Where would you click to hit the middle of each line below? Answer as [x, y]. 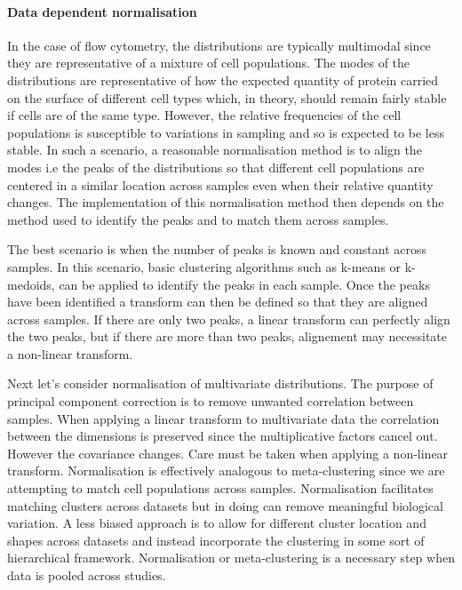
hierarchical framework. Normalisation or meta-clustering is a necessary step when [231, 558]
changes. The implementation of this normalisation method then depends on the [226, 202]
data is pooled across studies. [87, 575]
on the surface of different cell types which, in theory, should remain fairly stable [227, 97]
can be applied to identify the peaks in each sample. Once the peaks [244, 284]
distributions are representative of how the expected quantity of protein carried [223, 80]
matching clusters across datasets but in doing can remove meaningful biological [225, 505]
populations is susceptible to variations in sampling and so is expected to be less [226, 132]
